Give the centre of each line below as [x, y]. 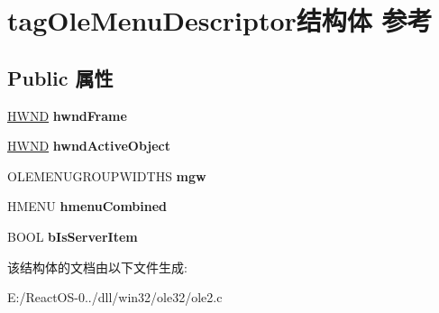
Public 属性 [60, 77]
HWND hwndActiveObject [89, 146]
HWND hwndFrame [67, 115]
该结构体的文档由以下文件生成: [97, 267]
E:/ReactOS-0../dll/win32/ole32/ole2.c [115, 297]
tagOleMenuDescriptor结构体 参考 [220, 20]
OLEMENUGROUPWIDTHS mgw [107, 175]
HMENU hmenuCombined [87, 206]
